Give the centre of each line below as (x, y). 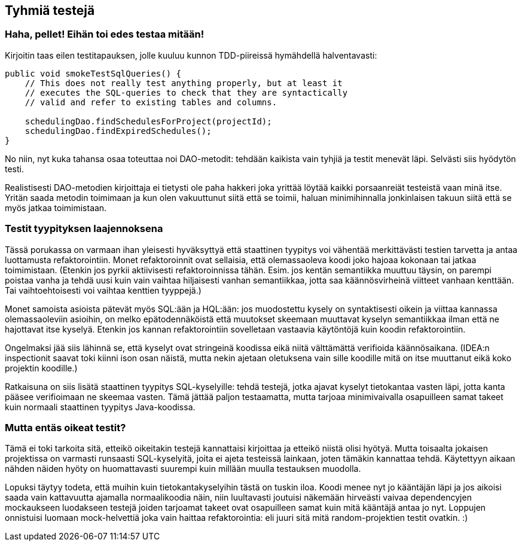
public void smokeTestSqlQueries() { (93, 73)
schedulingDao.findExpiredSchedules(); (118, 131)
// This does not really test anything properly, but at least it (184, 83)
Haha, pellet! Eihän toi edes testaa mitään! (105, 34)
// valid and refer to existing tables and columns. (151, 102)
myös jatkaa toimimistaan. (56, 208)
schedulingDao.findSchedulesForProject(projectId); (148, 121)
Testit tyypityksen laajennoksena (84, 229)
